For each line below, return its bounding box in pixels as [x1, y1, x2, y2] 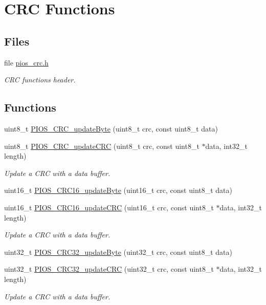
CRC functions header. [4, 74, 76, 85]
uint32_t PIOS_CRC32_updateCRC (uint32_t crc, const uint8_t [4, 264, 214, 274]
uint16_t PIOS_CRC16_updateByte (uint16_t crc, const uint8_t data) [4, 185, 233, 195]
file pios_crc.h [4, 57, 49, 68]
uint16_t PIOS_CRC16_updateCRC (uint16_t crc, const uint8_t [4, 202, 214, 212]
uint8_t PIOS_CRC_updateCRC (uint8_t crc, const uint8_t [4, 140, 199, 151]
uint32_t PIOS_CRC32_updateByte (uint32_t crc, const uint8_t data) [4, 246, 233, 257]
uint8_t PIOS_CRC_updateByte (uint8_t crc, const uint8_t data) [4, 123, 218, 134]
